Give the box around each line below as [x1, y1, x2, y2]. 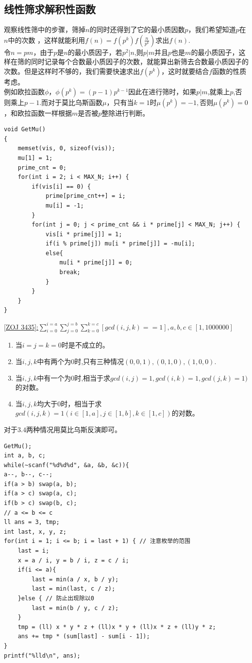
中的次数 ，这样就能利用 [8, 35, 85, 45]
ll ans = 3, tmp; [4, 519, 60, 526]
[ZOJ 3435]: [4, 321, 38, 331]
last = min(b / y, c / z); [32, 604, 119, 611]
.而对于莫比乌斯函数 [39, 97, 103, 107]
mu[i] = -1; [45, 202, 84, 209]
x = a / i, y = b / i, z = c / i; [17, 557, 129, 564]
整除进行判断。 [101, 107, 150, 118]
